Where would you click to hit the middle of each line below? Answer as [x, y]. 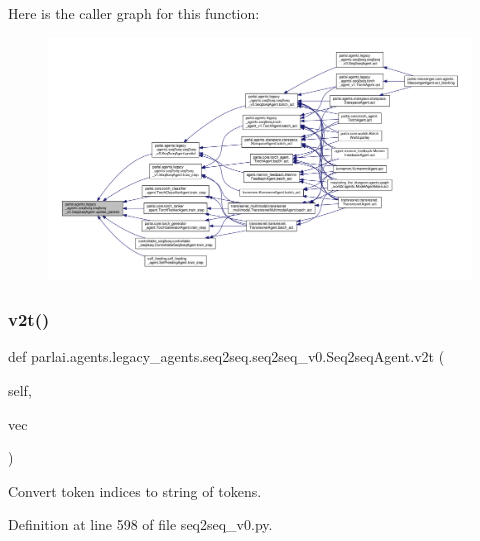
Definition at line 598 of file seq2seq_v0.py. [140, 524]
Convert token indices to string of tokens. [135, 490]
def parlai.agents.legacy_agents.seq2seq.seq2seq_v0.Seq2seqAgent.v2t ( [226, 356]
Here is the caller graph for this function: [134, 13]
